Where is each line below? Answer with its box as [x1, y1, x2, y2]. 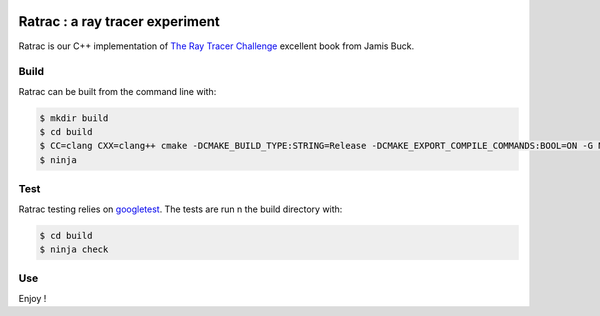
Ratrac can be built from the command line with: [18, 85, 217, 97]
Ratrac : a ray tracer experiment [18, 13, 220, 30]
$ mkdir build [39, 112, 109, 124]
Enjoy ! [18, 292, 47, 304]
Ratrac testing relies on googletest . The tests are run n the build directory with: [18, 203, 343, 215]
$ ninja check [39, 243, 109, 255]
